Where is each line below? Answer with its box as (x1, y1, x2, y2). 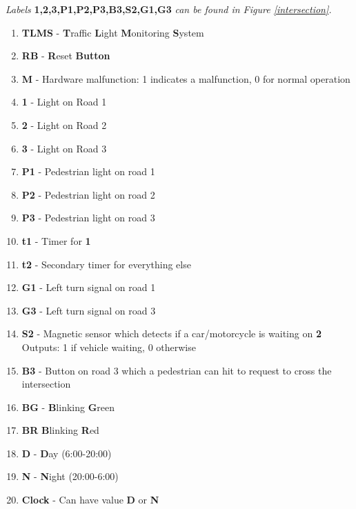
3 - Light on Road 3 (21, 141, 107, 155)
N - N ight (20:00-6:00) (21, 469, 119, 483)
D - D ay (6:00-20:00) (21, 446, 112, 460)
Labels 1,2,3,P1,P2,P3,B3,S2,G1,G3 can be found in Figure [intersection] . (6, 2, 332, 16)
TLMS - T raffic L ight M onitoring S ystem (21, 25, 204, 39)
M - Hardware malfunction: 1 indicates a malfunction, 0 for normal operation (21, 71, 350, 86)
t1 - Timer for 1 (21, 233, 91, 248)
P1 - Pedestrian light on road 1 (21, 164, 155, 179)
